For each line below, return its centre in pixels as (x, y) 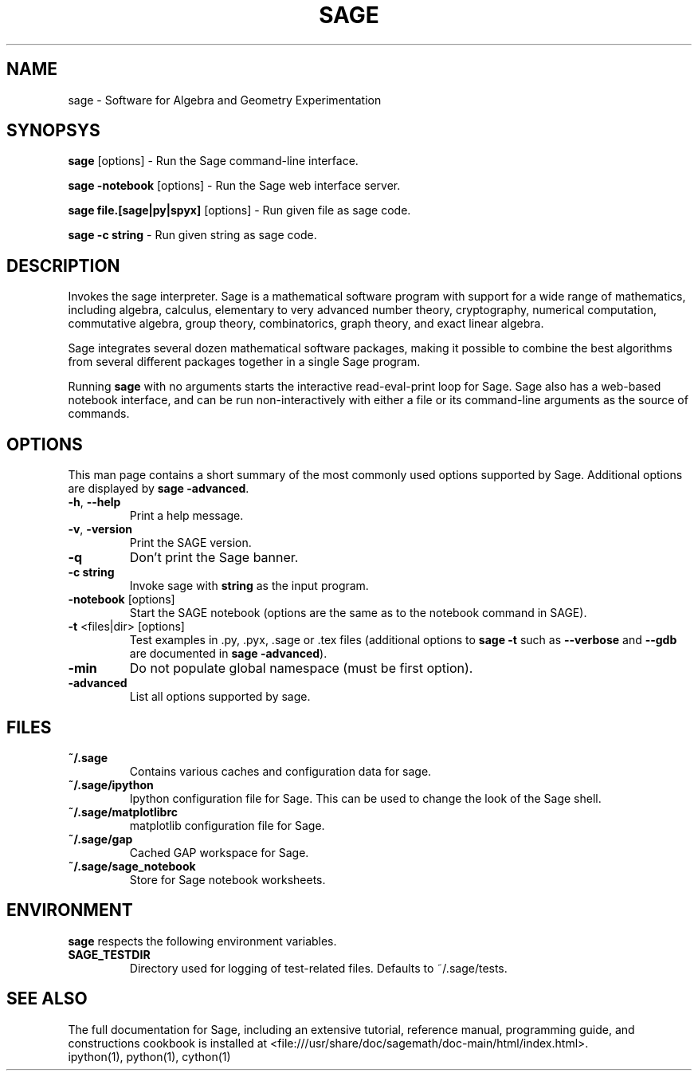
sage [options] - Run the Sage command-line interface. (213, 161)
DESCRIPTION (63, 265)
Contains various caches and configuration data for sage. (280, 771)
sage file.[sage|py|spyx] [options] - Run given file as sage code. (239, 210)
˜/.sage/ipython (111, 784)
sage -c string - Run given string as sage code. (192, 235)
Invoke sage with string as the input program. (249, 586)
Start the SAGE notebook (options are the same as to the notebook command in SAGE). (358, 613)
